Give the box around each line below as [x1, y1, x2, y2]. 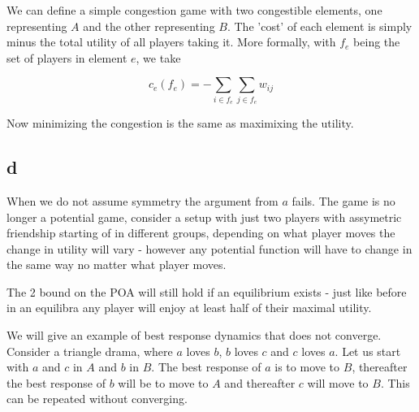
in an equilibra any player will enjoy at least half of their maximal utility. [6, 299, 372, 316]
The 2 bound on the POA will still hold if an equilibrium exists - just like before [6, 283, 407, 300]
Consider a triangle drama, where [6, 342, 173, 359]
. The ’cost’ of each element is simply [227, 17, 413, 34]
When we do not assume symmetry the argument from [6, 192, 279, 209]
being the [353, 33, 400, 50]
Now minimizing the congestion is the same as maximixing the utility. [6, 115, 354, 132]
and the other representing [83, 17, 215, 34]
